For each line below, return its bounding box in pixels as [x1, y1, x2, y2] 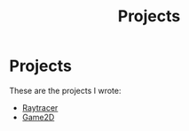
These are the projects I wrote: [9, 85, 122, 96]
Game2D [21, 112, 55, 122]
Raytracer [21, 102, 59, 112]
